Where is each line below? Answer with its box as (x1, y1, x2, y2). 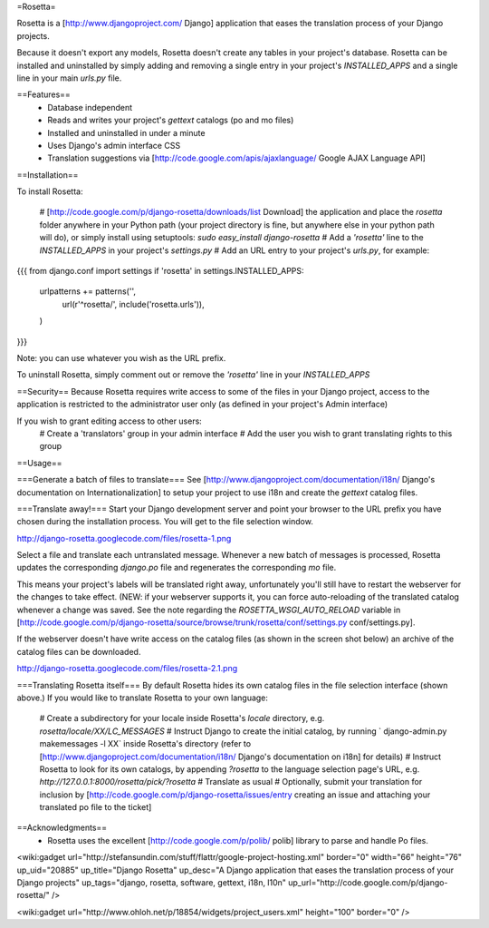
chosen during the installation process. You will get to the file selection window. (16, 516, 314, 527)
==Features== (16, 89, 72, 100)
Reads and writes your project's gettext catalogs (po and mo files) (47, 114, 294, 126)
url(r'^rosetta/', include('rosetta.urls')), (62, 298, 205, 309)
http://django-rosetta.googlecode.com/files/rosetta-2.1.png (16, 663, 238, 674)
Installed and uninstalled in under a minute (47, 127, 206, 138)
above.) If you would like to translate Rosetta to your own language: (16, 692, 269, 703)
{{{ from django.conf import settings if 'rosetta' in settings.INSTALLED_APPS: (16, 266, 304, 277)
